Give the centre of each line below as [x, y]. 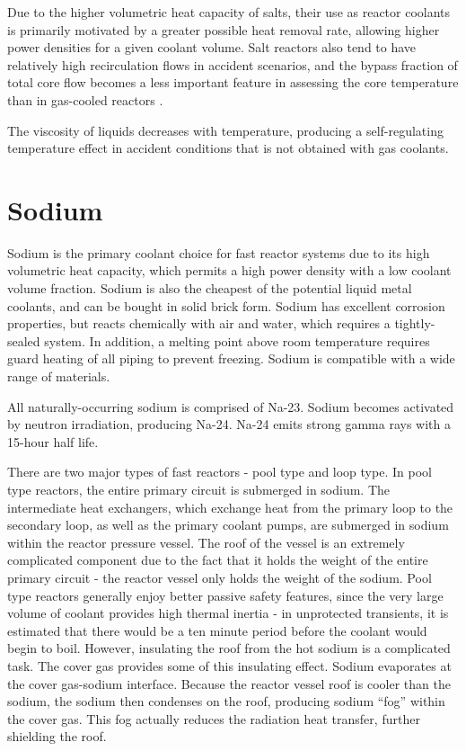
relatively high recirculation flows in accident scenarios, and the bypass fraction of [233, 64]
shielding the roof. [57, 736]
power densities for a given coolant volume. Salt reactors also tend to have [212, 47]
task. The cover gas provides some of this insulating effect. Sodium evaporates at [229, 665]
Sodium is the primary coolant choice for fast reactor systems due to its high [219, 252]
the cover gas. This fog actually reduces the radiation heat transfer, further [214, 718]
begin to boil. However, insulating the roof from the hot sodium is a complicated [229, 648]
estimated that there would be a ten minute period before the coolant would [217, 630]
